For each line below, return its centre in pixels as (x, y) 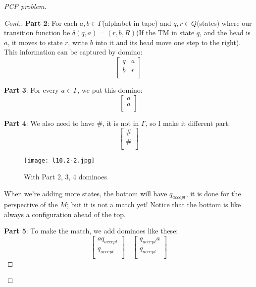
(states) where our (224, 23)
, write (78, 42)
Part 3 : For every (31, 89)
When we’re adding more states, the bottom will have (86, 193)
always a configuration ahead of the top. (65, 214)
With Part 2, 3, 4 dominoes (65, 176)
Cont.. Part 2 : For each (41, 23)
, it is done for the (213, 193)
